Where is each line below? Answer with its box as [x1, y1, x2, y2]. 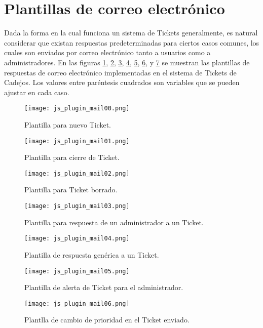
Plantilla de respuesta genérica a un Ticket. [24, 249, 159, 260]
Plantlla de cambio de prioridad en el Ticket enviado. [24, 314, 190, 325]
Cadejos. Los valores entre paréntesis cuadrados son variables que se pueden [4, 77, 240, 88]
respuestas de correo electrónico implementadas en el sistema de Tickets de [4, 67, 237, 77]
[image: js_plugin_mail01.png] [24, 137, 130, 145]
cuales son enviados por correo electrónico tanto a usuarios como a [4, 47, 211, 58]
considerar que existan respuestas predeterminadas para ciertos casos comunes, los [4, 37, 259, 48]
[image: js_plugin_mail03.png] [24, 202, 130, 210]
